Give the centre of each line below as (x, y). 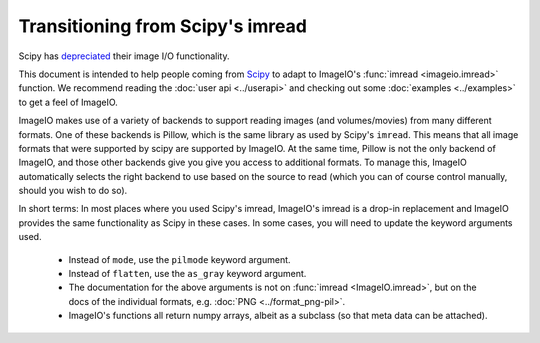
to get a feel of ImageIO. (68, 102)
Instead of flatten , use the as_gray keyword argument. (187, 274)
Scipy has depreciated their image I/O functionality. (124, 56)
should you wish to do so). (73, 191)
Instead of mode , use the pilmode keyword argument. (179, 259)
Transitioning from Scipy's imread (162, 26)
